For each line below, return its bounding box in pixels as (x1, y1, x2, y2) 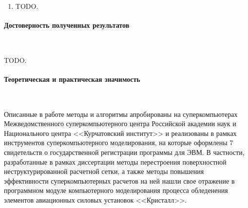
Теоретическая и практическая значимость (4, 74, 140, 84)
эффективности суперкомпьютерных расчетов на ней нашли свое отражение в (4, 175, 235, 186)
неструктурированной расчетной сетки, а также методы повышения (4, 166, 204, 176)
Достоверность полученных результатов (4, 19, 130, 30)
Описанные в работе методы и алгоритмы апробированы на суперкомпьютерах (4, 109, 238, 119)
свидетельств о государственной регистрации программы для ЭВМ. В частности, (4, 147, 245, 157)
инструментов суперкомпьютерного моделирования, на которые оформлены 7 (4, 137, 233, 148)
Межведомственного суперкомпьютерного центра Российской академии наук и (4, 118, 236, 129)
